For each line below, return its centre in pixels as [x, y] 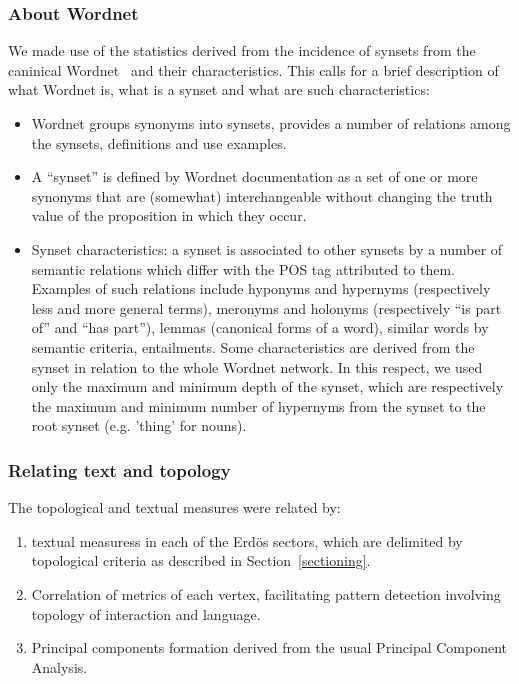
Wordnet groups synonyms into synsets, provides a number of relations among [271, 123]
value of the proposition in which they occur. [169, 215]
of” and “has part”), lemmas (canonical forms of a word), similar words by [260, 327]
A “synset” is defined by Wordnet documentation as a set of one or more [254, 176]
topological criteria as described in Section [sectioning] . [201, 560]
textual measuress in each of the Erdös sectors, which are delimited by [247, 540]
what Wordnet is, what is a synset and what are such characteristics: [219, 89]
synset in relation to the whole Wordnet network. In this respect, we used [257, 366]
